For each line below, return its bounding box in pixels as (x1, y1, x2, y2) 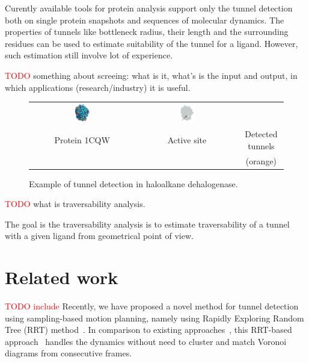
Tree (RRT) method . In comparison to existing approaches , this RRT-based (5, 323, 292, 336)
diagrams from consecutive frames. (5, 347, 132, 359)
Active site (167, 133, 207, 146)
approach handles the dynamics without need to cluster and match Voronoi (5, 335, 287, 347)
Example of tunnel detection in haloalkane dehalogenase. (29, 177, 238, 190)
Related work (5, 265, 118, 290)
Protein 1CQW (54, 133, 110, 146)
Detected (245, 128, 278, 140)
